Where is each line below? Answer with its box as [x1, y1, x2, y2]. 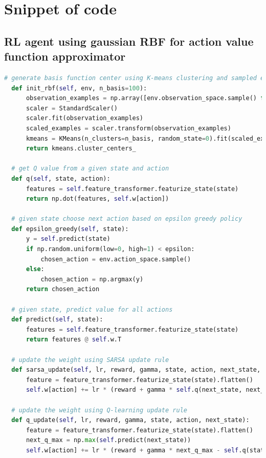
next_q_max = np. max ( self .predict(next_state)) [26, 436, 191, 444]
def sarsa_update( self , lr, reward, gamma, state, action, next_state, [11, 366, 261, 374]
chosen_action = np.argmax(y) [40, 275, 144, 283]
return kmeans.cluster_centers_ [26, 145, 136, 152]
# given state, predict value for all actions [11, 306, 173, 313]
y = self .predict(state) [26, 235, 110, 243]
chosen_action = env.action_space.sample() [40, 255, 191, 263]
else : [26, 265, 45, 273]
